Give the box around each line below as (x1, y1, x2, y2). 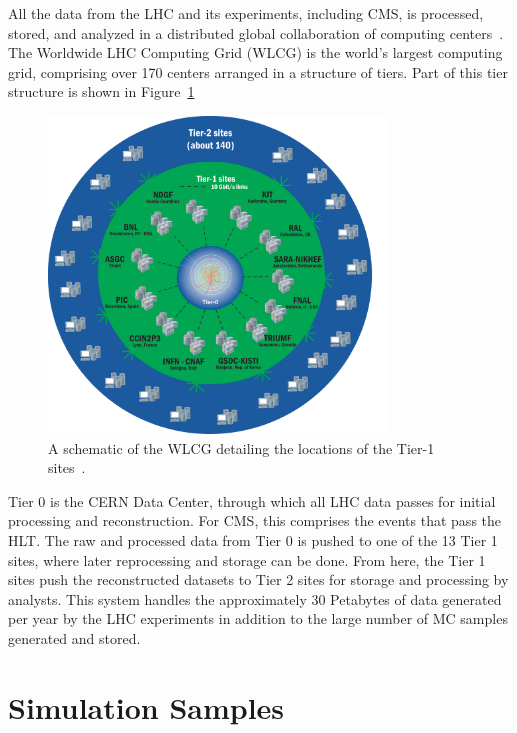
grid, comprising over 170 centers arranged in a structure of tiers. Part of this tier (8, 61, 508, 82)
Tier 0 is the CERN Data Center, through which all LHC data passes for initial (8, 490, 496, 511)
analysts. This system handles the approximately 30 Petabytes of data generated (8, 588, 502, 609)
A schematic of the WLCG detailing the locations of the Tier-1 (48, 437, 435, 458)
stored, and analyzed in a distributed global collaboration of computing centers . (8, 22, 504, 43)
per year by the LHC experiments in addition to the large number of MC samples (8, 608, 508, 629)
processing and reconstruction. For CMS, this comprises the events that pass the (8, 510, 502, 531)
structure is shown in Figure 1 (8, 81, 195, 102)
